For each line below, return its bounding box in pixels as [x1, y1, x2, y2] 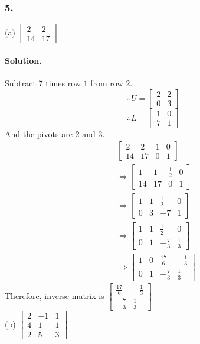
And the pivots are [5, 127, 73, 139]
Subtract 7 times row [5, 77, 81, 89]
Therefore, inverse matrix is [5, 289, 104, 301]
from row [90, 77, 123, 89]
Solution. [5, 54, 42, 66]
